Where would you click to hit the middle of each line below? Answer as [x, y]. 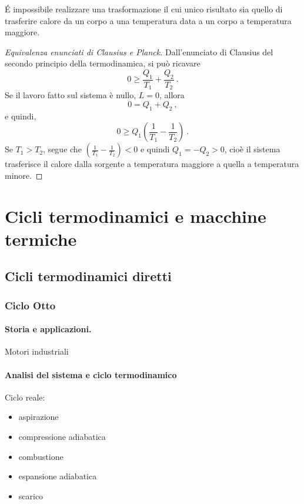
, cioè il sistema [252, 149]
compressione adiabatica [62, 436]
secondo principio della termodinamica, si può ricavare [103, 63]
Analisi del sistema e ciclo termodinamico [91, 374]
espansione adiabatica [58, 476]
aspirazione [39, 417]
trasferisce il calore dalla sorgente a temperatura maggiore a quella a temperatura [152, 164]
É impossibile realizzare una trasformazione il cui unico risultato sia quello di [144, 9]
